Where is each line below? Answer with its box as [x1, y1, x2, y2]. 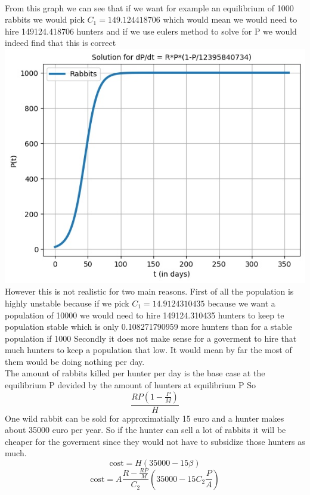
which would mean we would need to [163, 13, 297, 26]
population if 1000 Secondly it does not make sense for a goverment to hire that [5, 332, 297, 344]
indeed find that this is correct [5, 36, 116, 49]
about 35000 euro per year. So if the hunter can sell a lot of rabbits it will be [5, 423, 286, 436]
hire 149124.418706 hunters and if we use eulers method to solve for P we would [5, 24, 297, 37]
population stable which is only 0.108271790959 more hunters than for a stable [5, 320, 292, 333]
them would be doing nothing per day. [5, 355, 145, 367]
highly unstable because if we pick [5, 296, 129, 309]
